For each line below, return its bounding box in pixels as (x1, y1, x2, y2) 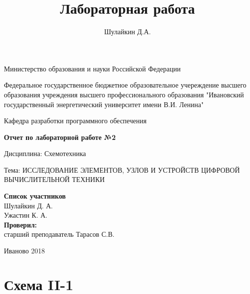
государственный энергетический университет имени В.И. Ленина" (4, 99, 204, 109)
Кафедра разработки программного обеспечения (4, 115, 147, 126)
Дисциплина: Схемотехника (4, 148, 86, 158)
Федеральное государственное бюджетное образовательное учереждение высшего (4, 80, 247, 90)
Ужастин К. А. (4, 210, 48, 220)
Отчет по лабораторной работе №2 (4, 132, 116, 142)
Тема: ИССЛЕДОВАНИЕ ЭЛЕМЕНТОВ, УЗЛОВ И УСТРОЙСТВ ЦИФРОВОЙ (4, 164, 240, 175)
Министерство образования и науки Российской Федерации (4, 63, 181, 73)
